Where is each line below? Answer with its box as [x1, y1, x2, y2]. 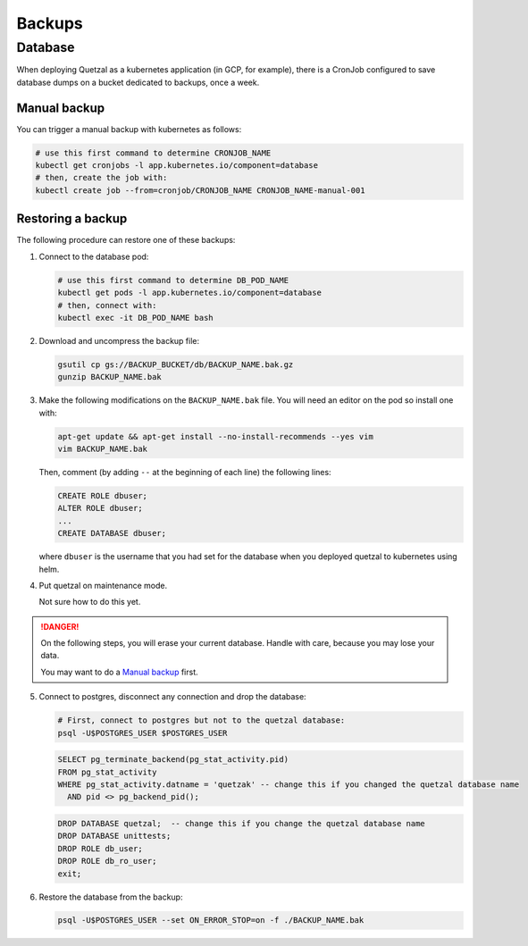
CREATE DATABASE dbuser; [57, 528, 167, 539]
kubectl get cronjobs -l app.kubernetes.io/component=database [35, 161, 319, 171]
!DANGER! [40, 621, 80, 632]
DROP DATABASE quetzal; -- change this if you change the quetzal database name [57, 818, 426, 828]
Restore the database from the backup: [38, 892, 183, 902]
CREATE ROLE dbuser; [57, 490, 147, 500]
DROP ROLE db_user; [57, 843, 143, 853]
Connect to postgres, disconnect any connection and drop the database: [38, 691, 307, 702]
